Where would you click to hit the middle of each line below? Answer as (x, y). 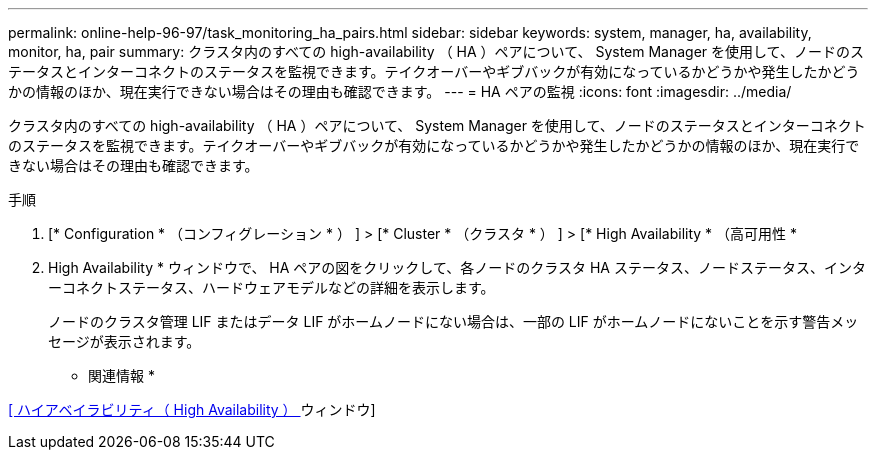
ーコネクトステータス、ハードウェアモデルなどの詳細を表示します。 (271, 287)
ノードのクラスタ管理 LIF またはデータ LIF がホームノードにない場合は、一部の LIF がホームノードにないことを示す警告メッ (453, 321)
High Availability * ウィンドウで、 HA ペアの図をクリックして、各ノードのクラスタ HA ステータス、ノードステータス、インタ (457, 267)
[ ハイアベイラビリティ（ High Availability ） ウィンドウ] (192, 409)
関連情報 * (121, 375)
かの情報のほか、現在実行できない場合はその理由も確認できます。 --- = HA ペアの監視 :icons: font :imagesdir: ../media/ (400, 91)
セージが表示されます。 (124, 341)
